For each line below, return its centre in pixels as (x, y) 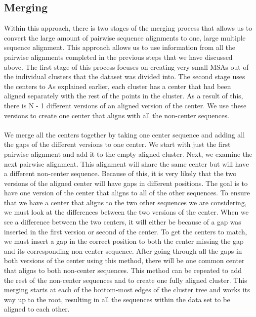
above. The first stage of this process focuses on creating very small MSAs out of (126, 67)
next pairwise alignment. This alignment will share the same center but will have (127, 163)
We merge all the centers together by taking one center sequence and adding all (125, 134)
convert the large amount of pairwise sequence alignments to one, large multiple (125, 37)
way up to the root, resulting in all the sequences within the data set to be (117, 299)
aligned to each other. (37, 309)
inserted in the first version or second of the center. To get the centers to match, (126, 231)
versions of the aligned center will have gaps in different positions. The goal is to (126, 183)
